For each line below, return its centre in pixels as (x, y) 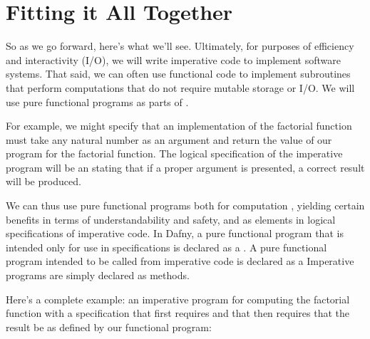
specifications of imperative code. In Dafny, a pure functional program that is (175, 233)
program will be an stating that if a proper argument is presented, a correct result (185, 167)
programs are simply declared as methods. (98, 275)
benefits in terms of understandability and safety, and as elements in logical (171, 219)
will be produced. (43, 181)
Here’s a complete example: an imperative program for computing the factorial (178, 299)
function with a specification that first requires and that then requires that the (178, 313)
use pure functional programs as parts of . (97, 101)
